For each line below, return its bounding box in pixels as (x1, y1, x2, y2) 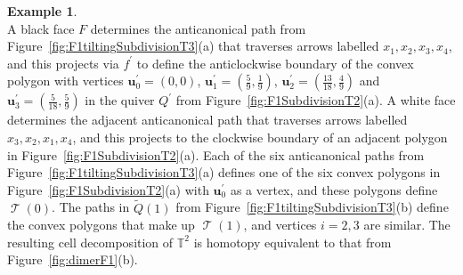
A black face (7, 19, 75, 37)
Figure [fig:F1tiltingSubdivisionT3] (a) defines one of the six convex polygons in (7, 163, 441, 182)
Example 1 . (7, 2, 77, 20)
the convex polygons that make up (7, 215, 195, 234)
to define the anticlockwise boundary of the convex (136, 53, 414, 72)
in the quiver (85, 91, 155, 109)
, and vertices (243, 215, 317, 234)
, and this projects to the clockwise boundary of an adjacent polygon (72, 127, 448, 146)
